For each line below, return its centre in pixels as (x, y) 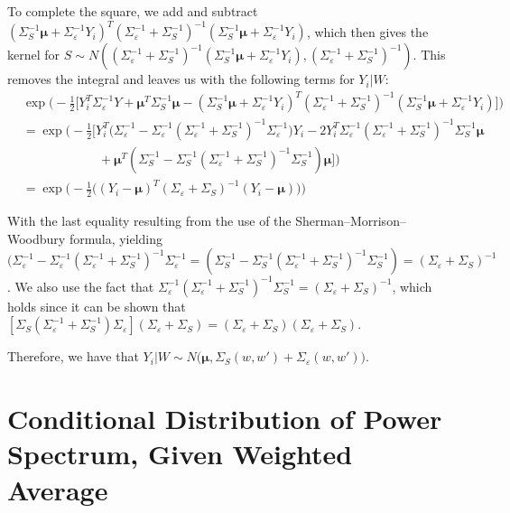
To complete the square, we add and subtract (133, 11)
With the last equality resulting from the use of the (149, 221)
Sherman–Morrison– (351, 221)
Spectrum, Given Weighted (180, 454)
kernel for (34, 55)
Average (58, 489)
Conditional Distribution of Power (225, 419)
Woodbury (37, 238)
